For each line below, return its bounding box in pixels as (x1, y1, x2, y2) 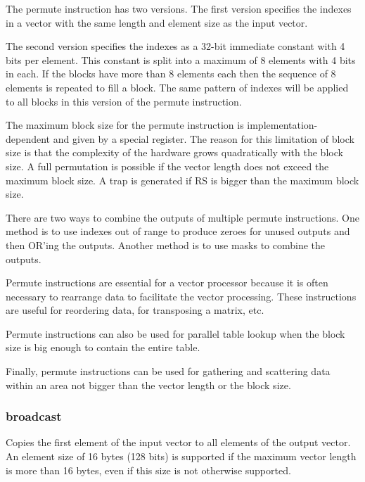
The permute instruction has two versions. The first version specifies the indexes (6, 1, 352, 15)
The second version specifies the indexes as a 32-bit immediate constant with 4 (6, 39, 345, 53)
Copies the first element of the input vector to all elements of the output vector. (6, 435, 351, 450)
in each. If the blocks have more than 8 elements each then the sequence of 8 (6, 66, 336, 81)
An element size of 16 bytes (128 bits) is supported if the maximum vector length (6, 449, 357, 464)
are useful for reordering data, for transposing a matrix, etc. (6, 303, 264, 317)
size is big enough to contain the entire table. (6, 340, 200, 355)
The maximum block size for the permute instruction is (6, 118, 244, 132)
